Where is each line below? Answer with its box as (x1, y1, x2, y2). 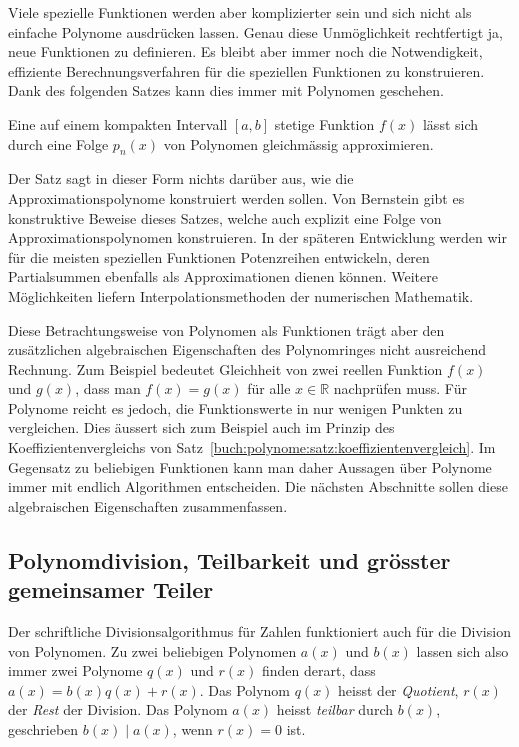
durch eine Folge (8, 133, 109, 154)
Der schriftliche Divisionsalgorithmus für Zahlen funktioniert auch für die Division (8, 621, 511, 642)
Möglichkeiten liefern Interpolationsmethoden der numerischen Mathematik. (8, 285, 474, 306)
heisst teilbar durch (276, 699, 393, 720)
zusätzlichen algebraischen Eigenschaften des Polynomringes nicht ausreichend (8, 339, 487, 360)
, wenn (172, 719, 213, 740)
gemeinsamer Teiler (8, 574, 214, 605)
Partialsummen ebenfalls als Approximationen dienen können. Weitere (8, 266, 438, 287)
